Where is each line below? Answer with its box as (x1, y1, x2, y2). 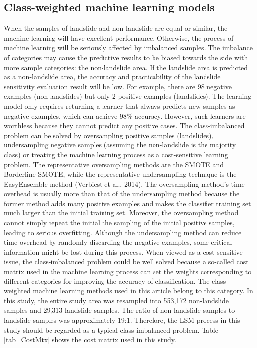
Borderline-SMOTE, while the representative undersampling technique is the (4, 169, 237, 179)
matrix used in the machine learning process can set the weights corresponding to (4, 266, 252, 277)
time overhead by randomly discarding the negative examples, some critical (4, 237, 232, 247)
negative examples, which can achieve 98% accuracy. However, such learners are (4, 110, 246, 121)
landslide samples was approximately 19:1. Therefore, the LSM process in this (4, 315, 240, 325)
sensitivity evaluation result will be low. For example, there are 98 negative (4, 81, 232, 91)
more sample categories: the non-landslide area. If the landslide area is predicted (4, 62, 248, 72)
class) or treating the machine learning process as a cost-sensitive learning (4, 149, 228, 159)
